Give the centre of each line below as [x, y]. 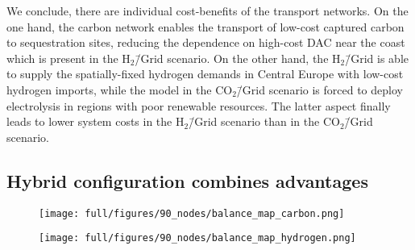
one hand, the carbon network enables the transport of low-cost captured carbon [205, 26]
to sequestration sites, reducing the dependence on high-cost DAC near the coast [206, 42]
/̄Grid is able [377, 58]
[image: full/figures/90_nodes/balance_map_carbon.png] [192, 213]
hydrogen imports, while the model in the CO [120, 89]
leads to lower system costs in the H [95, 121]
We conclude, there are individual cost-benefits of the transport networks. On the [207, 10]
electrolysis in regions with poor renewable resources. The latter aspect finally [199, 105]
